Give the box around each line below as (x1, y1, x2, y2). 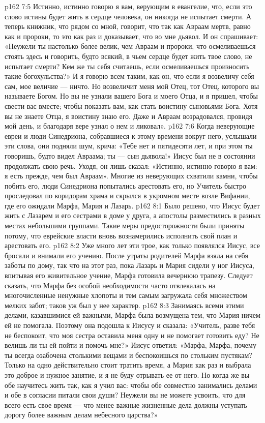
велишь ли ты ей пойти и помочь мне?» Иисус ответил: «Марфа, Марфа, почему (5, 340, 256, 350)
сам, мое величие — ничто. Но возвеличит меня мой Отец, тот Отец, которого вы (5, 80, 259, 91)
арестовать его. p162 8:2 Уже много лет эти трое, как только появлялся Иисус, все (5, 240, 260, 251)
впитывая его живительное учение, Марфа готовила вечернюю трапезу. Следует (5, 270, 253, 281)
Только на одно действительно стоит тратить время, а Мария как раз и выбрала (5, 359, 251, 370)
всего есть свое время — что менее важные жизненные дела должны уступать (5, 399, 247, 410)
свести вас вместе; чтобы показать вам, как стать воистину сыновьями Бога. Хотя (5, 100, 258, 111)
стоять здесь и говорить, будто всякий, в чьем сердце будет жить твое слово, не (5, 50, 252, 61)
